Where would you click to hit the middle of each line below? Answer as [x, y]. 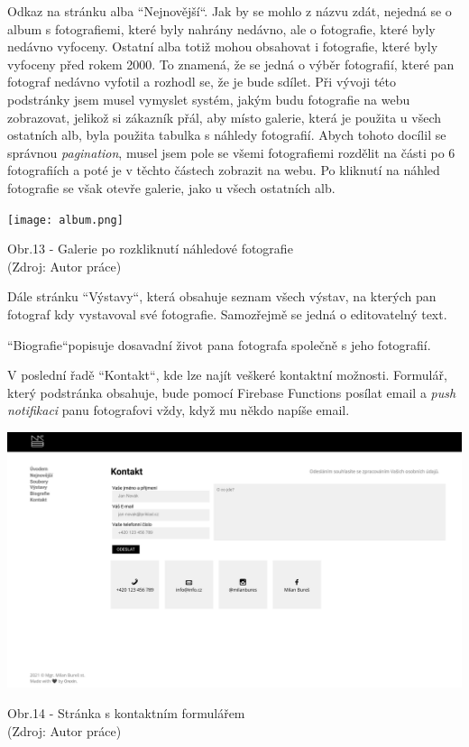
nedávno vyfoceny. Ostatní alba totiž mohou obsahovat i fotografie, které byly [223, 46]
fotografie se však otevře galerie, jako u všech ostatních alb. [171, 187]
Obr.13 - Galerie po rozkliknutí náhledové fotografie [150, 249]
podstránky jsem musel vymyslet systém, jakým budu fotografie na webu [209, 99]
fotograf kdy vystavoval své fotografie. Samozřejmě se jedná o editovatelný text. [227, 314]
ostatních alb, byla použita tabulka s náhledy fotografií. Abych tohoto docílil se [227, 135]
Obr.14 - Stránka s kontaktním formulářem [126, 713]
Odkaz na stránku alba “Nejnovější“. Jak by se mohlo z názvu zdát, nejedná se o [230, 11]
